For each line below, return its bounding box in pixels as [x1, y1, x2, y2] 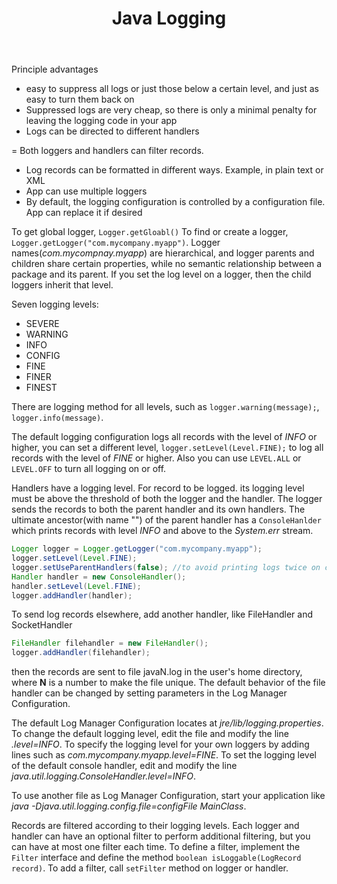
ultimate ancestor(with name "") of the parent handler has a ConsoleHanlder [11, 514, 322, 526]
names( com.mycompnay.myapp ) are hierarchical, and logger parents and [11, 247, 315, 259]
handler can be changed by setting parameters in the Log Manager [11, 687, 288, 699]
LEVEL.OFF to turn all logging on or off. [11, 463, 167, 475]
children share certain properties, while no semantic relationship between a [11, 258, 323, 270]
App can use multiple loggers [25, 185, 148, 197]
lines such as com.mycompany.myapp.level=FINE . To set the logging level [11, 749, 317, 761]
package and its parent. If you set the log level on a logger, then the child [11, 268, 312, 281]
